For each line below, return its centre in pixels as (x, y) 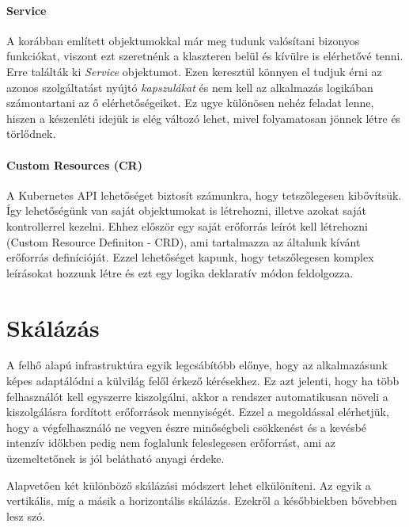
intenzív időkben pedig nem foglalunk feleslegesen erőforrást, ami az (171, 443)
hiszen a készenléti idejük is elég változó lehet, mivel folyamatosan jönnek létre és (204, 118)
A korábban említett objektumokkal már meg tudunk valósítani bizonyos (183, 40)
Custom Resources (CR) (74, 164)
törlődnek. (31, 134)
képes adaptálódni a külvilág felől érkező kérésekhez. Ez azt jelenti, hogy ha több (203, 381)
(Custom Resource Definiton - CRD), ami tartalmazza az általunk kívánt (184, 241)
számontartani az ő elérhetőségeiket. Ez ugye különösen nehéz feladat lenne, (190, 103)
